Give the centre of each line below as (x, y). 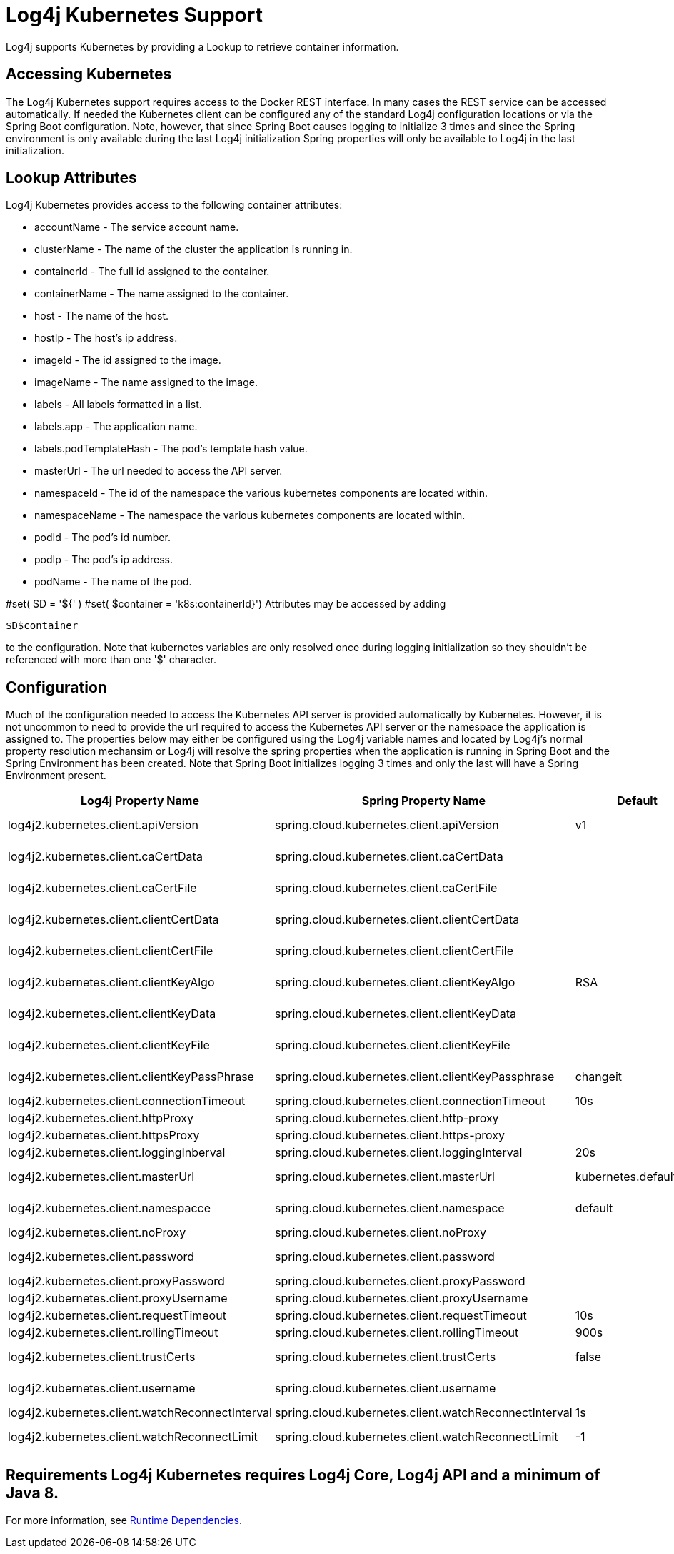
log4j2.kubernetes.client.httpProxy (101, 1118)
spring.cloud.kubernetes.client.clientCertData (397, 920)
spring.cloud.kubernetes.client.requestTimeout (401, 1316)
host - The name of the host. (102, 316)
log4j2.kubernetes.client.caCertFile (102, 888)
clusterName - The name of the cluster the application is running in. (193, 249)
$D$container (42, 626)
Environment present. (56, 776)
